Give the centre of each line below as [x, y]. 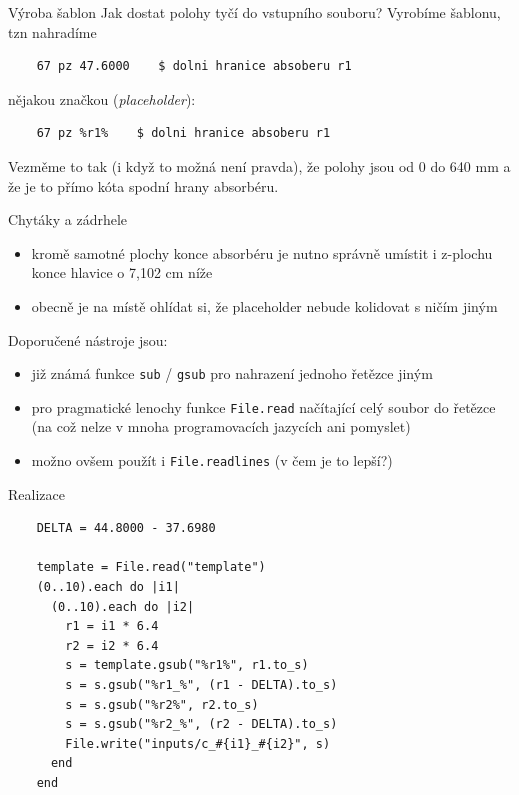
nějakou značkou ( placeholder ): [102, 98]
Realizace [36, 493]
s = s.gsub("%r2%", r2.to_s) [162, 704]
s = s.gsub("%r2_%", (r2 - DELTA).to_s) [201, 724]
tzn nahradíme [52, 31]
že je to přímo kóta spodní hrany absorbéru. [143, 185]
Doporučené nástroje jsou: [88, 339]
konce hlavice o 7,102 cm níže [122, 272]
